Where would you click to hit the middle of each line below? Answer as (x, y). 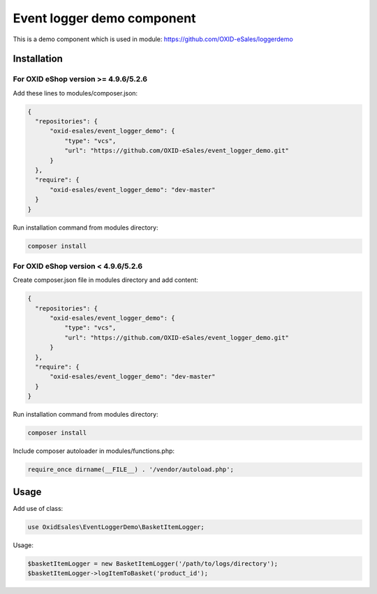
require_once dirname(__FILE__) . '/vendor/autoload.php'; (131, 470)
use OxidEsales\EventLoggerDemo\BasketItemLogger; (116, 527)
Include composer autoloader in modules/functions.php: (94, 451)
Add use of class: (38, 508)
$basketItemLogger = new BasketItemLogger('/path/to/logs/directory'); (153, 563)
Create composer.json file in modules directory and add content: (106, 280)
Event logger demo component (104, 18)
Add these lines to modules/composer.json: (75, 93)
